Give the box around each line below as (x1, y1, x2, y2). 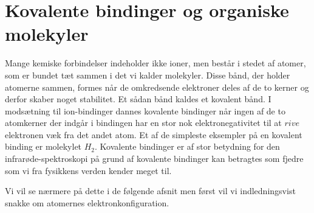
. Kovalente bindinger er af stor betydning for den (95, 140, 280, 153)
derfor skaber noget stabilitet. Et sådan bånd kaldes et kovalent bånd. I (5, 93, 271, 105)
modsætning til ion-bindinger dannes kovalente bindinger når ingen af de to (5, 104, 285, 117)
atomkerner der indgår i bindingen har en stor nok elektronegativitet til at (5, 116, 282, 129)
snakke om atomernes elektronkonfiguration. (5, 196, 169, 209)
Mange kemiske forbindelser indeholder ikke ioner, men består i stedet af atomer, (5, 57, 306, 69)
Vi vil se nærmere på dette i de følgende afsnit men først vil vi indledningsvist (5, 184, 296, 197)
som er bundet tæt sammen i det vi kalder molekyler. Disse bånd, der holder (5, 68, 290, 81)
